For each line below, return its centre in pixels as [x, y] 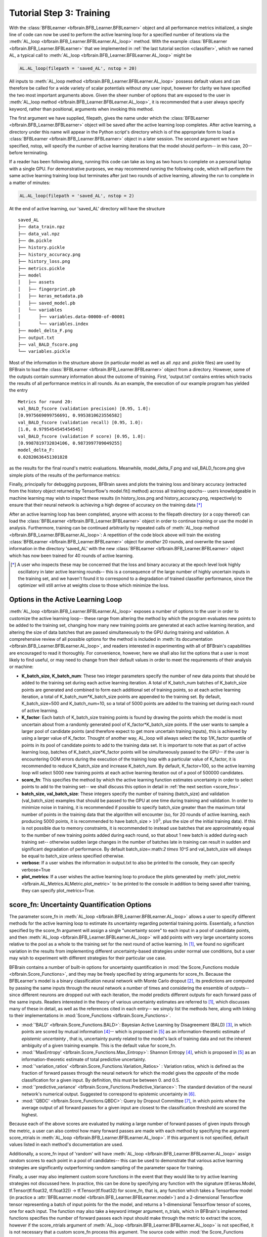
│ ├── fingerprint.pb [47, 289]
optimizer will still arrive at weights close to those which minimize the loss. [94, 585]
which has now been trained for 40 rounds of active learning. [71, 555]
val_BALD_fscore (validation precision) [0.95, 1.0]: [84, 409]
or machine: [21, 667]
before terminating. [29, 152]
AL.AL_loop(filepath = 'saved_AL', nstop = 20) [78, 69]
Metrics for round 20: [45, 402]
